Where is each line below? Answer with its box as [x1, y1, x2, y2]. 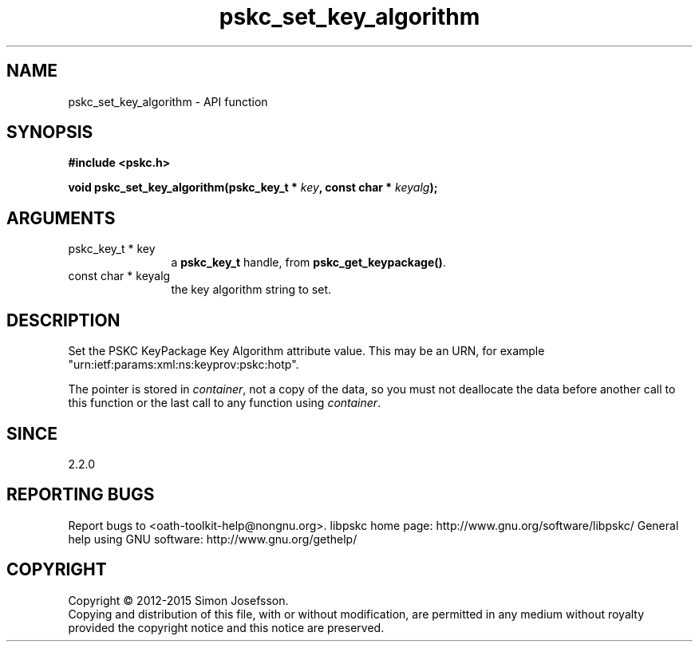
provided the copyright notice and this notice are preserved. [68, 620, 385, 634]
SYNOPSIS [6, 122, 93, 143]
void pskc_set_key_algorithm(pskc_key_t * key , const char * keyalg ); [68, 180, 438, 195]
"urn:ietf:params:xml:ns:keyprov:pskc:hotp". [68, 358, 299, 372]
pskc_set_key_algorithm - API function [68, 94, 268, 109]
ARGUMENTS [6, 207, 116, 228]
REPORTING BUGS [6, 484, 155, 505]
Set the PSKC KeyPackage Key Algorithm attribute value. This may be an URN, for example [68, 344, 545, 358]
